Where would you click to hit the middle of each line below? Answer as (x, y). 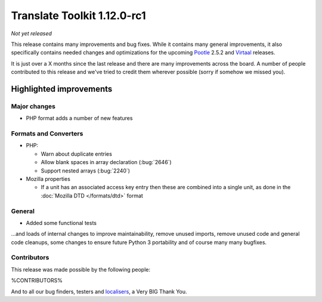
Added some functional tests (61, 223)
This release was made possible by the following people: (80, 269)
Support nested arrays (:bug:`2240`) (86, 171)
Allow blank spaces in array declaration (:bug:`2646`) (106, 162)
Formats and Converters (47, 134)
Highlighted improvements (62, 89)
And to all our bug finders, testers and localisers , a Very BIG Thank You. (99, 291)
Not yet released (31, 33)
